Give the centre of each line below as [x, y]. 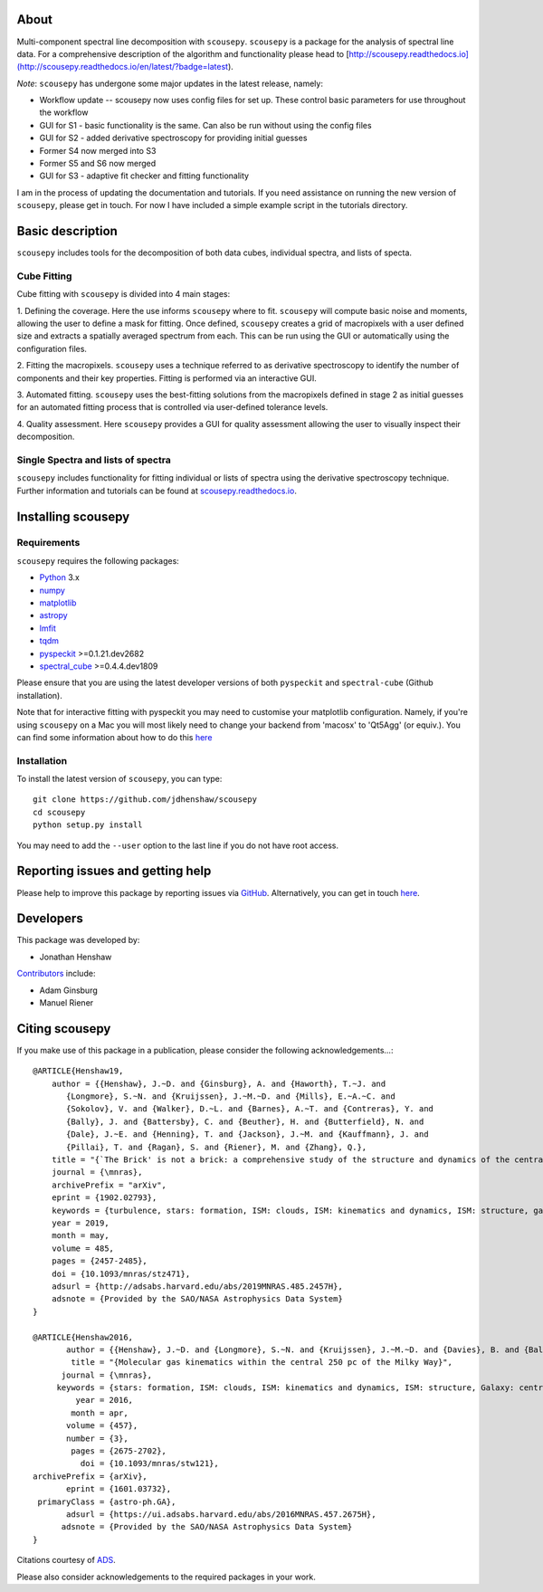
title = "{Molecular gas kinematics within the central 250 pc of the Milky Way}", [262, 1363]
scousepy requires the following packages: [98, 560]
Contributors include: [56, 974]
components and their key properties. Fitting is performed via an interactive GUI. [167, 378]
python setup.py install [88, 825]
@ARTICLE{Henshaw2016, [83, 1337]
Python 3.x [60, 577]
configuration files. [52, 348]
